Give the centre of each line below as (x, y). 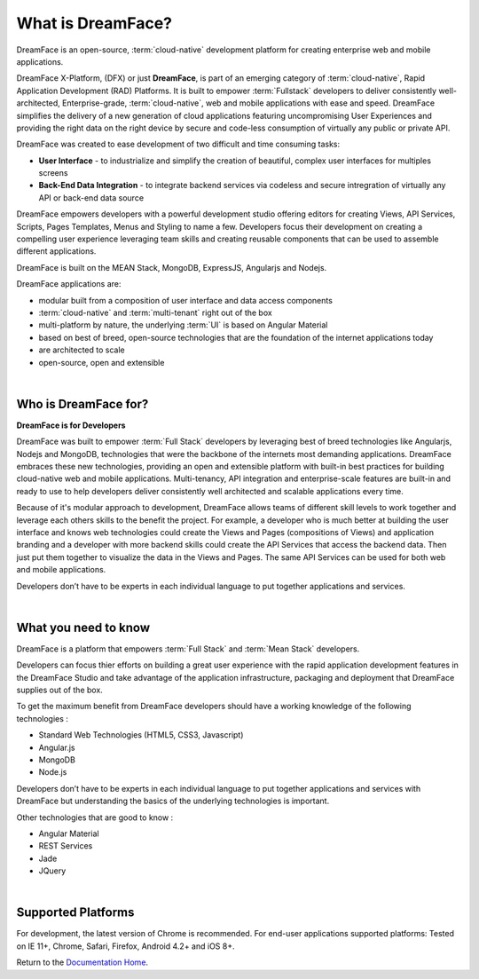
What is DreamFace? (94, 23)
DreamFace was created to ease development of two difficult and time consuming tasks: (178, 144)
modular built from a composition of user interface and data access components (185, 300)
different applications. (56, 251)
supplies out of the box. (60, 690)
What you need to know (83, 627)
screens (53, 173)
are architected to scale (82, 350)
